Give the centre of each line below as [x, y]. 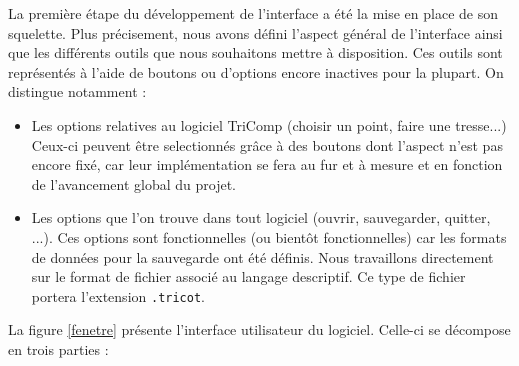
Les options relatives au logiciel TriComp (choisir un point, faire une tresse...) [269, 124]
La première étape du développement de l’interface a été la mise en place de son [253, 13]
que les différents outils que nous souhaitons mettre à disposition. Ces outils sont [255, 52]
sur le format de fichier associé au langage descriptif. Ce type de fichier [248, 276]
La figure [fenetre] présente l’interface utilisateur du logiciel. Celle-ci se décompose [259, 329]
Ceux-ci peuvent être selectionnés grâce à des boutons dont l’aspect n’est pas [267, 144]
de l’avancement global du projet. [134, 183]
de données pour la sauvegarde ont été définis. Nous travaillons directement [262, 256]
